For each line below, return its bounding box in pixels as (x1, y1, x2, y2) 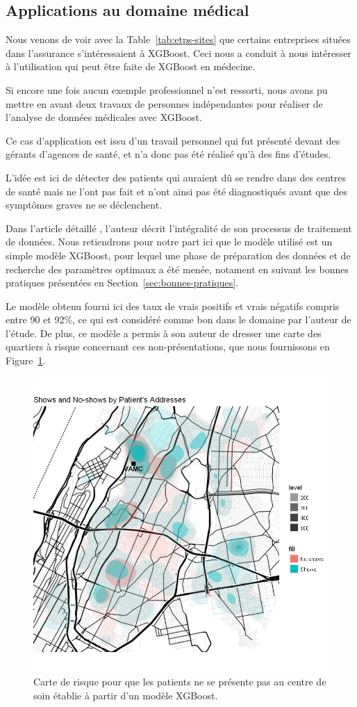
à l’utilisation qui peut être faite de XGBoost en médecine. (6, 59, 256, 74)
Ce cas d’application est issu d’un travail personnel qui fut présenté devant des (6, 133, 340, 147)
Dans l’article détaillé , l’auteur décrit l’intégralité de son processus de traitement (6, 220, 352, 235)
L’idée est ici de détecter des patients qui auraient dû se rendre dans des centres (6, 170, 347, 184)
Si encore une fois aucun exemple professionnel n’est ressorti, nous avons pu (6, 82, 328, 97)
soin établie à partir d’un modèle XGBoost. (33, 688, 218, 702)
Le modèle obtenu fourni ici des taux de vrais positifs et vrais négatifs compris (6, 298, 340, 313)
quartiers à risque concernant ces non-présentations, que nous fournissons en (6, 339, 330, 354)
